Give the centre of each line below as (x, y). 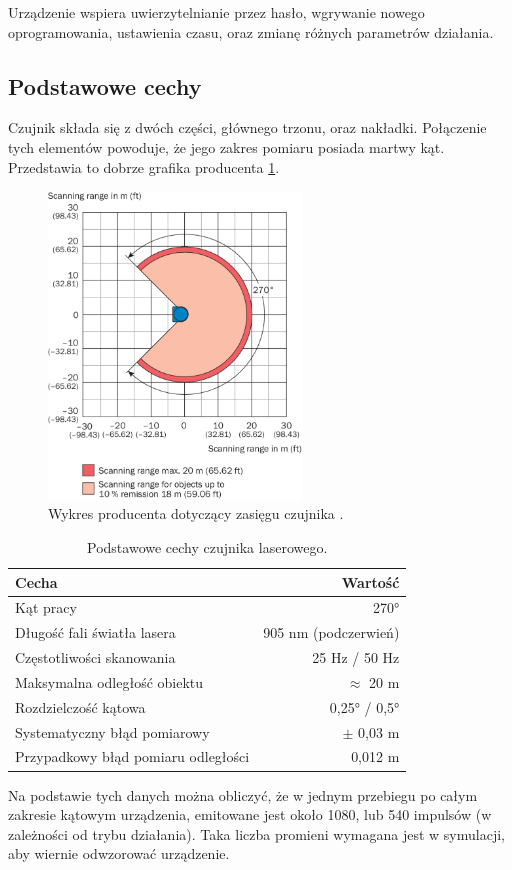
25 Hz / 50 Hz (356, 657)
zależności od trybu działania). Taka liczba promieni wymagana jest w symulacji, (256, 833)
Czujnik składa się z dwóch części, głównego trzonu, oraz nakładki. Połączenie (247, 127)
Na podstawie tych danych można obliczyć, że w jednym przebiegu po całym (243, 794)
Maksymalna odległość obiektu (109, 681)
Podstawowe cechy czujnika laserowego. (207, 546)
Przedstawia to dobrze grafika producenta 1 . (144, 166)
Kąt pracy (46, 607)
